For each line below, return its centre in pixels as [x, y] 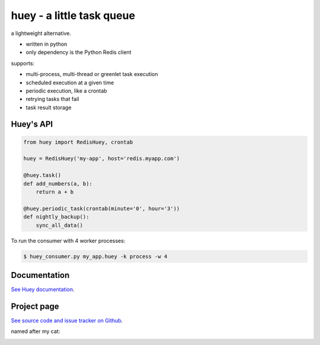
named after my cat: [36, 331]
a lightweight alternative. [41, 33]
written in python [47, 44]
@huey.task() [42, 175]
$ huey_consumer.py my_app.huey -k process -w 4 [95, 256]
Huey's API [32, 124]
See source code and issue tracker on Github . [67, 320]
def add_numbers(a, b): [58, 183]
